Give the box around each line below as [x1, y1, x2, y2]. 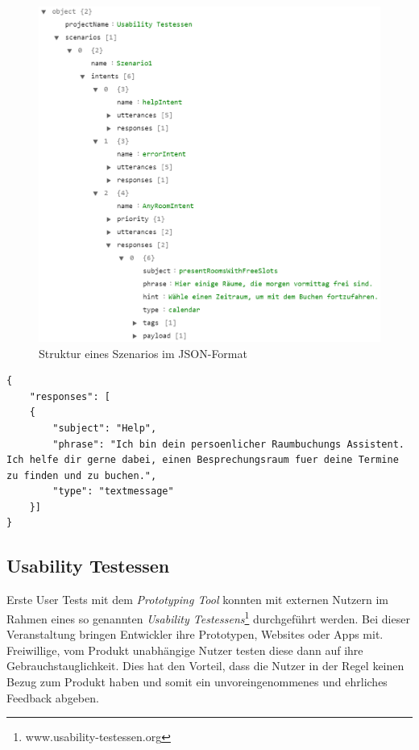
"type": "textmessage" [52, 485, 174, 498]
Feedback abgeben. [6, 689, 99, 706]
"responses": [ [29, 390, 110, 402]
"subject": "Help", [52, 422, 157, 434]
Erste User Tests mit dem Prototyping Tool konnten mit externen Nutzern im [6, 591, 389, 608]
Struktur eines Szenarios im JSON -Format [39, 344, 247, 361]
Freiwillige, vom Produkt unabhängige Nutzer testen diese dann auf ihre [6, 641, 363, 658]
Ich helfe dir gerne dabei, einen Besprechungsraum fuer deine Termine [6, 454, 399, 466]
